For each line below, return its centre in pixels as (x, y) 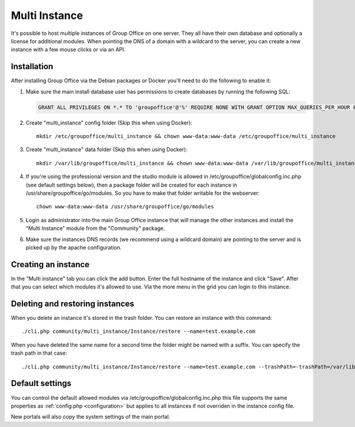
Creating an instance (50, 264)
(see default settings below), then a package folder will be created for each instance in (132, 185)
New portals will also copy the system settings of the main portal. (91, 417)
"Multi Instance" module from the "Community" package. (96, 229)
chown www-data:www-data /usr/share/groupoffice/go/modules (125, 207)
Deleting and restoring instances (72, 304)
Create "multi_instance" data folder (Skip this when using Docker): (106, 150)
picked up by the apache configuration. (74, 247)
